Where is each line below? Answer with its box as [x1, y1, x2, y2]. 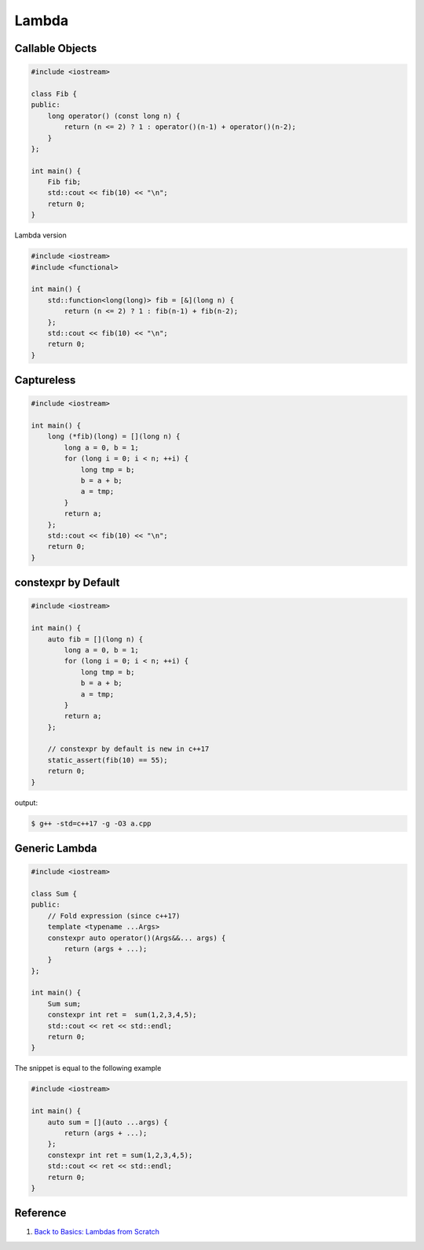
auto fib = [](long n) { [47, 634, 144, 644]
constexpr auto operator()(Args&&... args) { [47, 933, 226, 943]
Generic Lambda [14, 842, 97, 855]
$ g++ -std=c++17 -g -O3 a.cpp [31, 818, 152, 828]
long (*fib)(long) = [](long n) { [47, 432, 181, 441]
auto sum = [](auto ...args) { [47, 1117, 168, 1127]
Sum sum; [47, 999, 82, 1008]
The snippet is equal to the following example [14, 1064, 162, 1073]
